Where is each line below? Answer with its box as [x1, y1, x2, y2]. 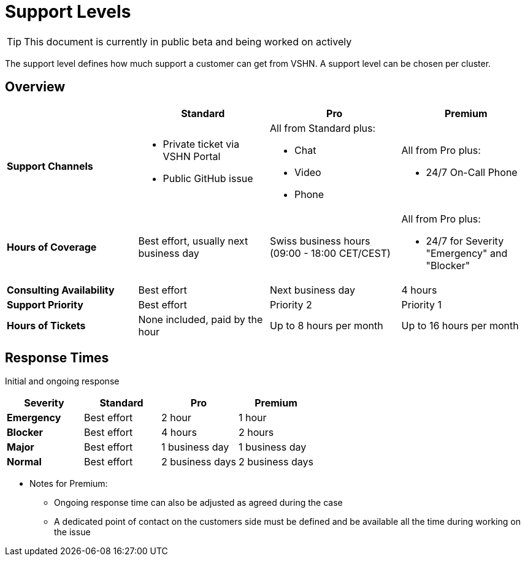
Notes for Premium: [29, 478, 108, 489]
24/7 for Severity [426, 234, 504, 247]
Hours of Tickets [7, 319, 86, 332]
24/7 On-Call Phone [426, 166, 518, 178]
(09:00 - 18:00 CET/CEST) [270, 246, 391, 259]
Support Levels [5, 1, 131, 22]
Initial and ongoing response [5, 376, 120, 387]
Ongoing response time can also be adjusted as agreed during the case [54, 497, 343, 508]
